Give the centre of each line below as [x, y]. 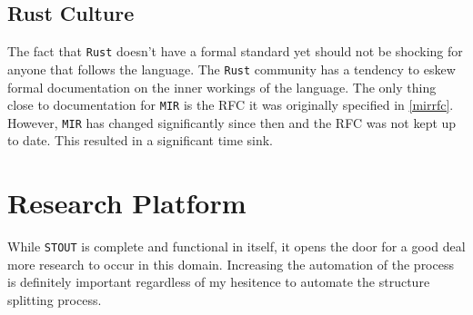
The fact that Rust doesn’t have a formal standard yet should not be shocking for [235, 51]
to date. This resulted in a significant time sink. [141, 140]
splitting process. [55, 299]
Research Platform [127, 203]
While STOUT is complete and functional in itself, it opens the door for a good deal [236, 246]
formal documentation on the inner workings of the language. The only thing [222, 87]
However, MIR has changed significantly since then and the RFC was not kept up [232, 122]
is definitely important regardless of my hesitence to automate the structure [219, 282]
